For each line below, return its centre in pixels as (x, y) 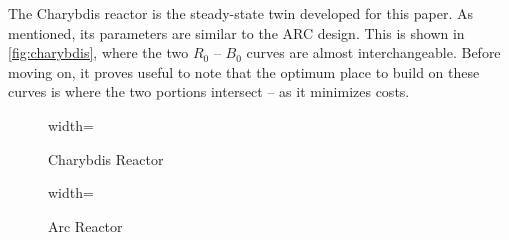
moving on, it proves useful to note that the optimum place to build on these (244, 71)
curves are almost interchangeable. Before (373, 52)
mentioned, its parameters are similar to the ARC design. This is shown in (236, 32)
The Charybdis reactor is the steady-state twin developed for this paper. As (240, 13)
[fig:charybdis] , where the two (98, 52)
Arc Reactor (85, 225)
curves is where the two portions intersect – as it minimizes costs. (209, 91)
